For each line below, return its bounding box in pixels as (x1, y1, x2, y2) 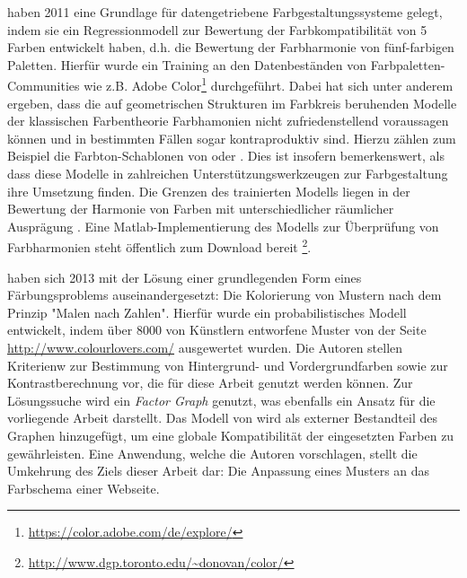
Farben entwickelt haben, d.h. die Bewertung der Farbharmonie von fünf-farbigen (7, 38, 454, 57)
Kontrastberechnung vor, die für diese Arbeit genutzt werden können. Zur (7, 373, 413, 392)
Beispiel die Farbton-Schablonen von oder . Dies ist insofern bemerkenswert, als (7, 146, 445, 165)
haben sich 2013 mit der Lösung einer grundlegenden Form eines (7, 267, 362, 286)
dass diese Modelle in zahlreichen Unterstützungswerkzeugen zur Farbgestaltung (7, 164, 448, 182)
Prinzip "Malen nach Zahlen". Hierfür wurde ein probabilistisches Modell (7, 302, 407, 321)
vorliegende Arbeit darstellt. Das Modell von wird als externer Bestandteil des (7, 408, 437, 427)
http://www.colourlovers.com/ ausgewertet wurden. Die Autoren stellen (7, 338, 403, 356)
